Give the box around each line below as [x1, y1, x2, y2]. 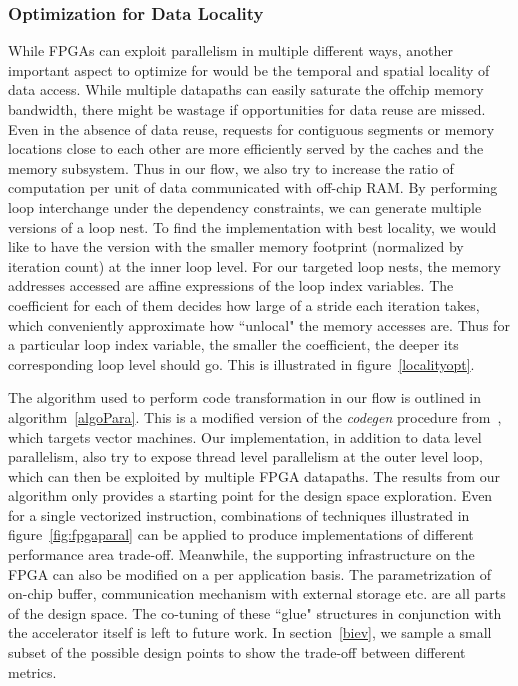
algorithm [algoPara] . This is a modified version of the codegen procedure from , [8, 406, 502, 427]
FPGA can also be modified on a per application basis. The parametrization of [8, 563, 492, 584]
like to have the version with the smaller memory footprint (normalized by [8, 236, 464, 257]
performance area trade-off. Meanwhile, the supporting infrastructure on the [8, 544, 475, 565]
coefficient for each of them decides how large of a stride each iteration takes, [8, 294, 480, 315]
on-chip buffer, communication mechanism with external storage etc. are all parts [8, 583, 506, 604]
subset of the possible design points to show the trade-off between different [8, 642, 466, 663]
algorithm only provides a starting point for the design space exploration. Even [8, 485, 493, 506]
